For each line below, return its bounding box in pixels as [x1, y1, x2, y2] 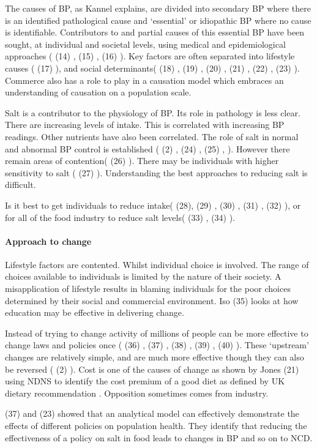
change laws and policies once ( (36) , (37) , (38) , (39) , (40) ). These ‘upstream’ [5, 338, 309, 351]
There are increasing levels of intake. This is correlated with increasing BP [5, 118, 285, 131]
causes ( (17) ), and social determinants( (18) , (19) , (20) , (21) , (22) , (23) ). [5, 61, 300, 74]
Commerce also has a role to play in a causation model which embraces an [5, 73, 284, 86]
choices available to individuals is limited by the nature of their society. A [5, 270, 282, 283]
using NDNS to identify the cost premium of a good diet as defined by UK [5, 375, 285, 387]
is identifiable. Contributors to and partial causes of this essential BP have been [5, 26, 305, 39]
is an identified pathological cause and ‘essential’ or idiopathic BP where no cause [5, 13, 311, 26]
